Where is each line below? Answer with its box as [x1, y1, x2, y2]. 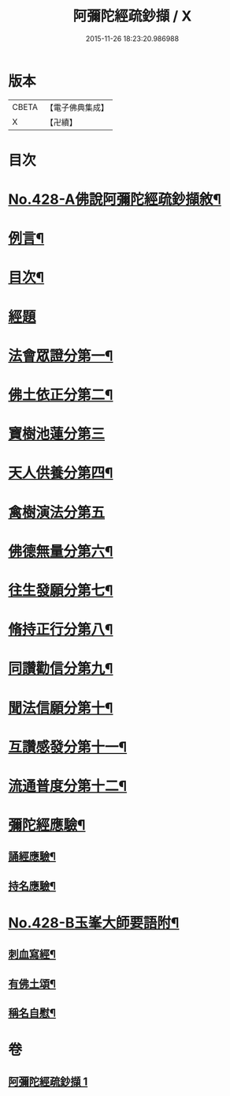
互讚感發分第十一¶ [8, 738, 128, 755]
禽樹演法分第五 [8, 503, 106, 522]
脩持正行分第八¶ [8, 621, 113, 638]
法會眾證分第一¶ [8, 347, 113, 364]
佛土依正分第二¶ [8, 386, 113, 404]
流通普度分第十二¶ [8, 777, 128, 795]
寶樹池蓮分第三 [8, 425, 106, 443]
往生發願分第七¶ [8, 582, 113, 599]
